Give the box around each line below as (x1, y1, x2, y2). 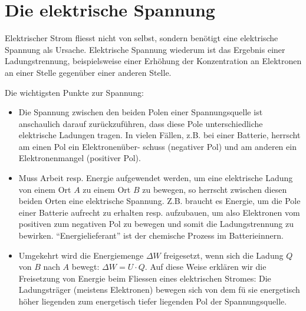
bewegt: (71, 260, 100, 273)
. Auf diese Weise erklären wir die (144, 260, 266, 273)
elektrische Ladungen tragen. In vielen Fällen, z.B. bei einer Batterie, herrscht (18, 129, 301, 141)
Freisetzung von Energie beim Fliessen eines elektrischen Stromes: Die (18, 272, 271, 284)
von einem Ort (18, 183, 71, 195)
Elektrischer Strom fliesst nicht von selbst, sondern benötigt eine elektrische (5, 32, 278, 44)
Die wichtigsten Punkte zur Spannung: (5, 86, 144, 98)
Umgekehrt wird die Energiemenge (18, 249, 144, 261)
